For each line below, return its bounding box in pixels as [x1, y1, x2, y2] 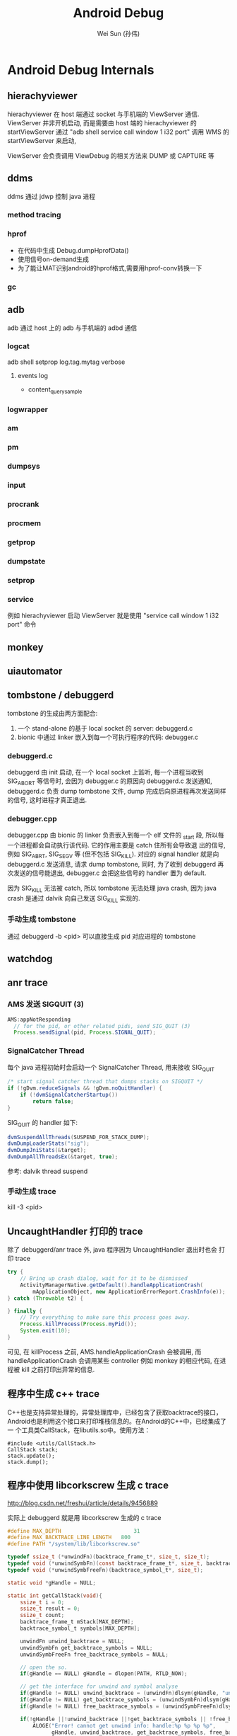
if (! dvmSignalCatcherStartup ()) [20, 1092, 119, 1099]
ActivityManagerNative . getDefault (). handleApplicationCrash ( [20, 1281, 203, 1289]
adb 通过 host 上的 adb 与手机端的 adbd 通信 [7, 324, 138, 332]
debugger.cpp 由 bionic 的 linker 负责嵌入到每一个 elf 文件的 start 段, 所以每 [7, 830, 224, 840]
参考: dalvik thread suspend [7, 1167, 88, 1176]
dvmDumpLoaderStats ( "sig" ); [7, 1140, 90, 1148]
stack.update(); [7, 1452, 55, 1459]
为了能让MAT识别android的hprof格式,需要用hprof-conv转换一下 [17, 263, 202, 272]
